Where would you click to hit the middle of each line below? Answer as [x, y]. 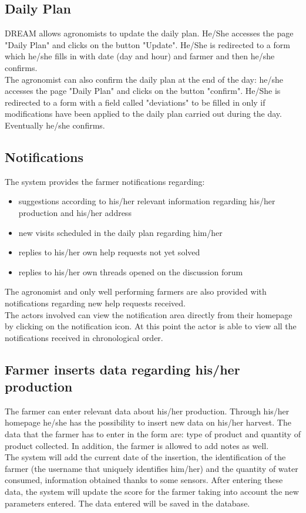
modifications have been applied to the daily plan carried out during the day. [143, 114]
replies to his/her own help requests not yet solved [109, 252]
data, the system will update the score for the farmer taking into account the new [152, 492]
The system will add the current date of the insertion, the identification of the [145, 457]
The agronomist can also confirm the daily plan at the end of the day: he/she [144, 79]
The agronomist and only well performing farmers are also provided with [136, 291]
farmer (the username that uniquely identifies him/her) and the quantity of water [152, 468]
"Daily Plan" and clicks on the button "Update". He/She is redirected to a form [147, 44]
